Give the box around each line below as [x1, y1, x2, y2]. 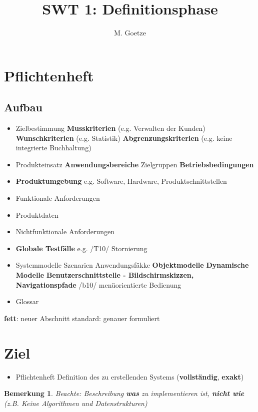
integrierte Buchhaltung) [15, 142, 91, 153]
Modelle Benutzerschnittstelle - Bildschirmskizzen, [15, 270, 194, 280]
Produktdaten [15, 209, 58, 220]
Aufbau [4, 99, 42, 115]
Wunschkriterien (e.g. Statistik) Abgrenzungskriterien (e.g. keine [15, 132, 232, 143]
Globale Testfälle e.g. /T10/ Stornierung [15, 243, 147, 253]
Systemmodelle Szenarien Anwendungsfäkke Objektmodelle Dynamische [15, 260, 249, 270]
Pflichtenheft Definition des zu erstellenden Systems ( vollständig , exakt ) [15, 371, 244, 382]
